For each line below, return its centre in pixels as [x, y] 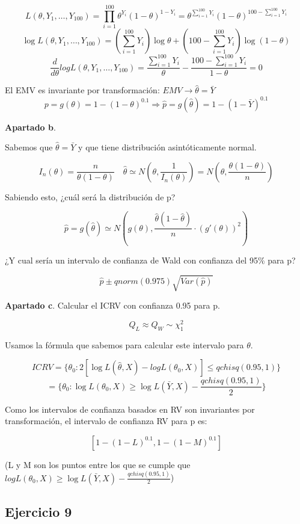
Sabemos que [29, 147]
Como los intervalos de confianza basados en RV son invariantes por [130, 409]
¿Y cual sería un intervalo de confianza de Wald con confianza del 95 [131, 260]
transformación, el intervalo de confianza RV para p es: [106, 421]
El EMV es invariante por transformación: [82, 90]
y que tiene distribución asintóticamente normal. [167, 147]
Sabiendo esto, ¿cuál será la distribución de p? [90, 196]
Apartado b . [30, 127]
